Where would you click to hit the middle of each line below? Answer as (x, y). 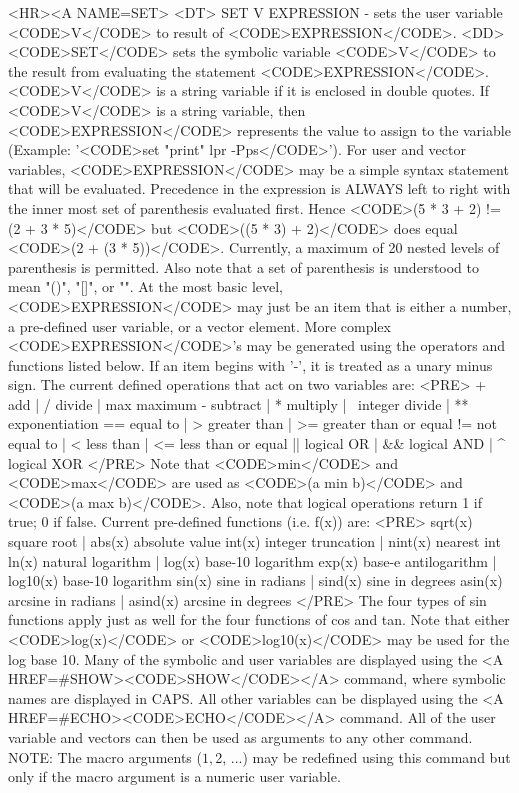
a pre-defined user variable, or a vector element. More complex (199, 325)
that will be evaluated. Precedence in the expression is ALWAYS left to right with (259, 188)
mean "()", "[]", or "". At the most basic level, (146, 286)
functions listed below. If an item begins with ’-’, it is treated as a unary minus (250, 364)
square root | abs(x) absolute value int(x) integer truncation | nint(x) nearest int (254, 541)
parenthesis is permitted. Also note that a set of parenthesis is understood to (244, 266)
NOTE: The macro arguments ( (105, 756)
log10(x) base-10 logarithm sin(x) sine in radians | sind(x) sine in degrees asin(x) (255, 580)
